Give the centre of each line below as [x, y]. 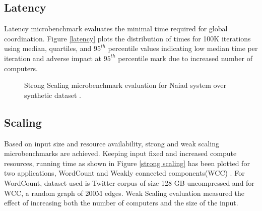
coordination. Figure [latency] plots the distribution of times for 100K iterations [127, 38]
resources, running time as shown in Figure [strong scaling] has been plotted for [127, 163]
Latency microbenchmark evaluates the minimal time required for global [116, 29]
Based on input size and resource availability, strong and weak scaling [112, 143]
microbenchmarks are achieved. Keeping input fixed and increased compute [120, 153]
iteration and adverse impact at [53, 58]
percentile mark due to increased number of [185, 58]
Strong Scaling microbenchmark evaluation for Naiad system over [125, 85]
